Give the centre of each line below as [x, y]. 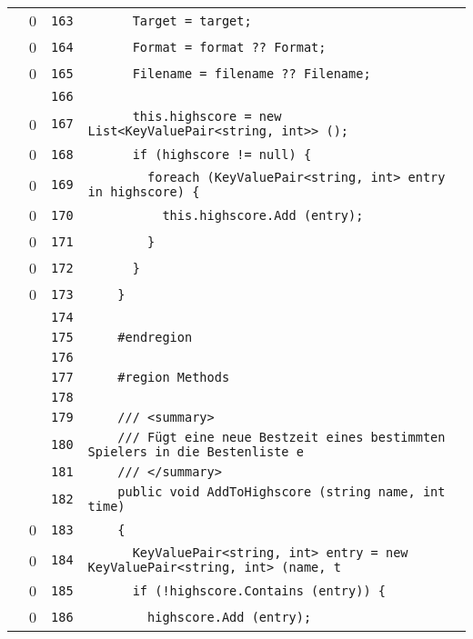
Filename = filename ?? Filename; [252, 73]
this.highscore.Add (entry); [263, 215]
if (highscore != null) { [222, 154]
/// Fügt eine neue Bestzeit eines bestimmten [282, 437]
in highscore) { [144, 192]
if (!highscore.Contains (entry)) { [259, 590]
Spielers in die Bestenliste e [196, 452]
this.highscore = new [207, 116]
